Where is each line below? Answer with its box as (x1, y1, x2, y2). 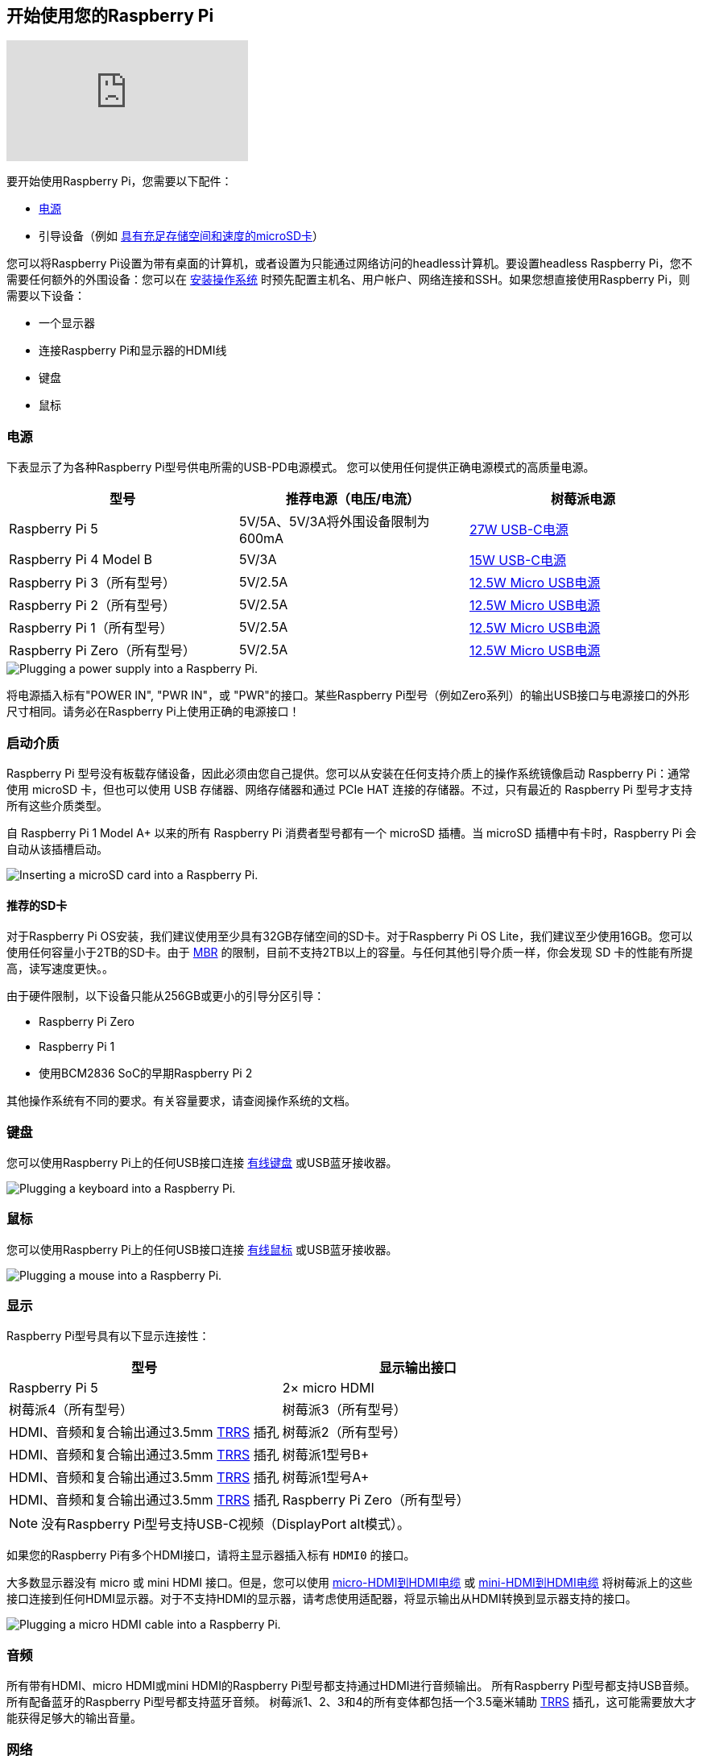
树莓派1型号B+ (282, 1447, 370, 1463)
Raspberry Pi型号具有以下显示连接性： (6, 1329, 210, 1343)
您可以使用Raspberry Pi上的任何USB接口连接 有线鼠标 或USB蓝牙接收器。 (6, 1242, 398, 1256)
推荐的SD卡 (6, 898, 68, 912)
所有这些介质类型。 (6, 798, 108, 812)
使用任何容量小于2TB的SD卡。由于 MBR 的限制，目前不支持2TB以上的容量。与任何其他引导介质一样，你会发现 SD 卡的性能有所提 (6, 945, 693, 960)
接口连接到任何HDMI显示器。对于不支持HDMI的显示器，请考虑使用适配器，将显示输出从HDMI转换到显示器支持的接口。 (6, 1592, 637, 1606)
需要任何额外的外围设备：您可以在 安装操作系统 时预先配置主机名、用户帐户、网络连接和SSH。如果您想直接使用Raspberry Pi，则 (6, 272, 690, 287)
